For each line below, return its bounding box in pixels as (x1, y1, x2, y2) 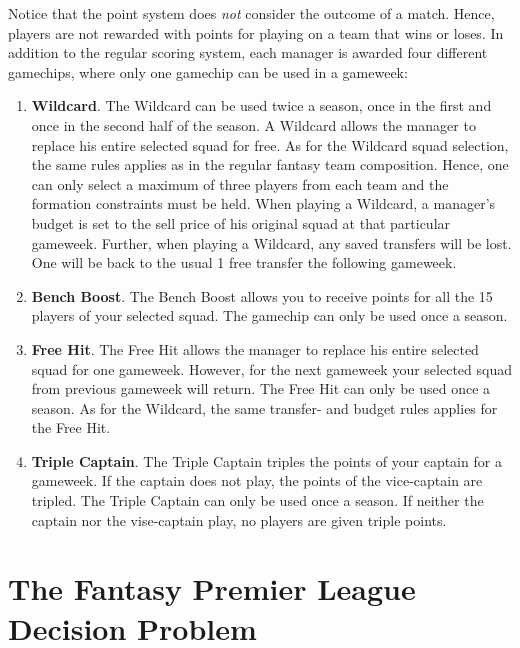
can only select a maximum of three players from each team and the (31, 173, 449, 194)
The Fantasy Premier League (8, 568, 416, 609)
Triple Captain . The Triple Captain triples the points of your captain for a (31, 450, 502, 471)
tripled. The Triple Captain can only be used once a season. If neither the (31, 490, 484, 511)
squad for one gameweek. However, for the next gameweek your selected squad (31, 358, 512, 379)
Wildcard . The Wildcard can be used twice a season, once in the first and (31, 95, 492, 116)
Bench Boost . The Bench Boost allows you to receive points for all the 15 (31, 285, 493, 306)
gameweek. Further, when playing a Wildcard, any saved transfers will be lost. (31, 232, 512, 253)
